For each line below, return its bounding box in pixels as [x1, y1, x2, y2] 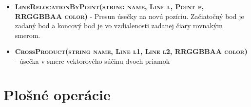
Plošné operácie [3, 84, 111, 104]
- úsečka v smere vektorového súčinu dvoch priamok [15, 55, 170, 66]
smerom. [15, 30, 40, 40]
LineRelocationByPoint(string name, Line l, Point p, [15, 1, 204, 11]
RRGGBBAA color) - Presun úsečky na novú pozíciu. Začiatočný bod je [15, 11, 244, 21]
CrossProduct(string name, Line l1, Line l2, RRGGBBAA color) [15, 46, 248, 56]
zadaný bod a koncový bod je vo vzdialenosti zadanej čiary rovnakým [15, 20, 223, 31]
